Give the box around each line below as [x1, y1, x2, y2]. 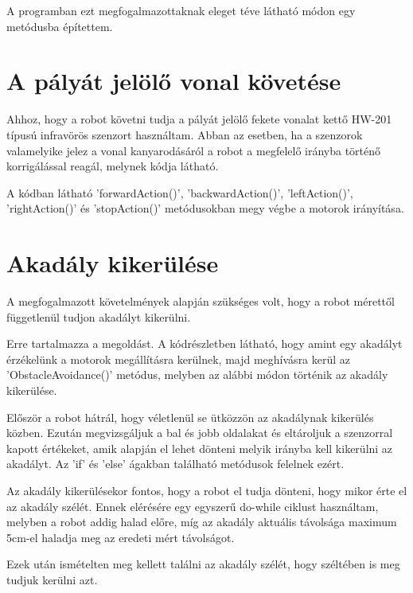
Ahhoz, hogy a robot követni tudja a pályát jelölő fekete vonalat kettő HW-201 [6, 111, 392, 127]
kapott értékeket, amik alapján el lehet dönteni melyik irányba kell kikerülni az [6, 439, 393, 456]
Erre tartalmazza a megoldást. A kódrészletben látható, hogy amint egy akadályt [6, 335, 403, 352]
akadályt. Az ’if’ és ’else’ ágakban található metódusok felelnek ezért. [6, 455, 345, 472]
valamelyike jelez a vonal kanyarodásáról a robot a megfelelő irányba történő [6, 142, 381, 158]
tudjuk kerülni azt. [6, 571, 98, 587]
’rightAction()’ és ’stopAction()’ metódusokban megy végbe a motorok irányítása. [6, 200, 404, 217]
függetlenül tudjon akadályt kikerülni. [6, 308, 191, 325]
